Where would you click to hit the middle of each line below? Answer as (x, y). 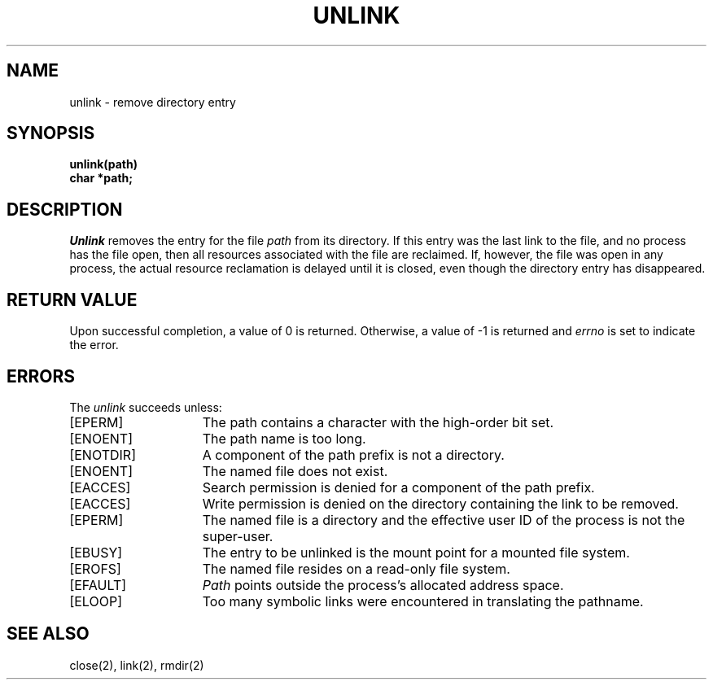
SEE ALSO (48, 634)
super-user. (238, 536)
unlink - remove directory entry (153, 102)
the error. (94, 345)
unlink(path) (104, 164)
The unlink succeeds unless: (146, 407)
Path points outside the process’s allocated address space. (383, 585)
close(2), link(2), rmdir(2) (137, 665)
